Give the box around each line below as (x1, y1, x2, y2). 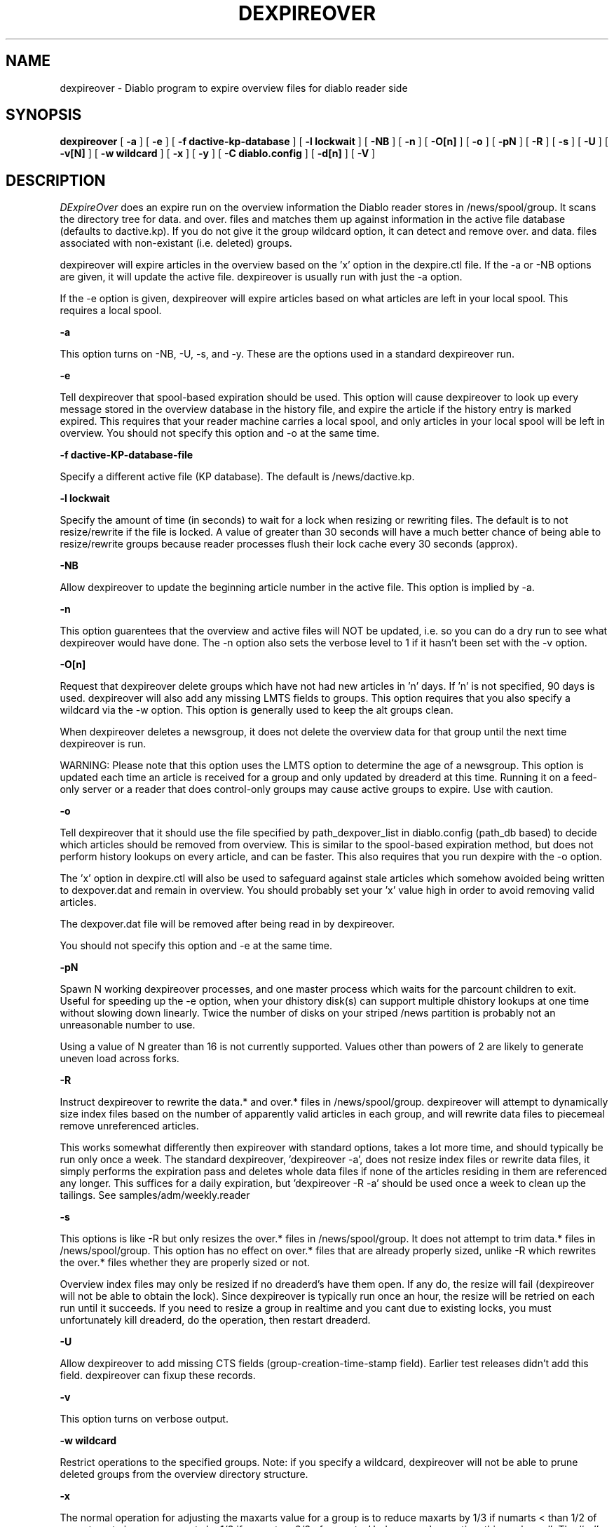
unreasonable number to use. (60, 1019, 196, 1031)
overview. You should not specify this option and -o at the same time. (60, 427, 380, 440)
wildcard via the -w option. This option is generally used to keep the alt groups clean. (60, 704, 453, 717)
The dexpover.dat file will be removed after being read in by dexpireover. (60, 918, 395, 930)
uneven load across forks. (60, 1052, 179, 1065)
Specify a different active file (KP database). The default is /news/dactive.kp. (60, 470, 415, 483)
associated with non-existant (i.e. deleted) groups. (60, 237, 292, 250)
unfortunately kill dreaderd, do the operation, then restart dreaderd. (60, 1314, 371, 1326)
